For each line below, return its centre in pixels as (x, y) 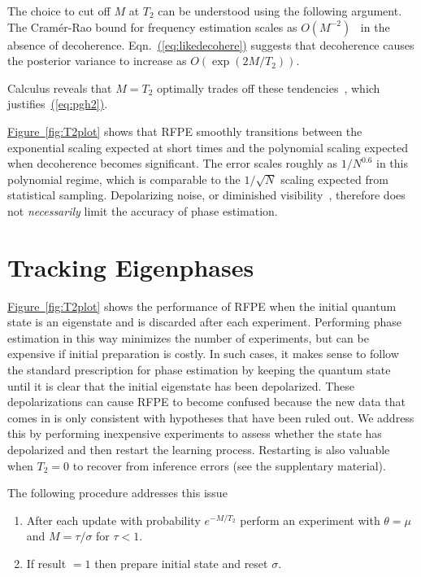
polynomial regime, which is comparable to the (124, 179)
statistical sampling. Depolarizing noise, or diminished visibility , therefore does (206, 195)
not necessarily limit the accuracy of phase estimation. (143, 210)
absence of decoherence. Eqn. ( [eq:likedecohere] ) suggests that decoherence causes (211, 44)
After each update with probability (113, 520)
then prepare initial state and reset (181, 563)
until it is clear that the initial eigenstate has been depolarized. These (181, 385)
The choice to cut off (59, 11)
